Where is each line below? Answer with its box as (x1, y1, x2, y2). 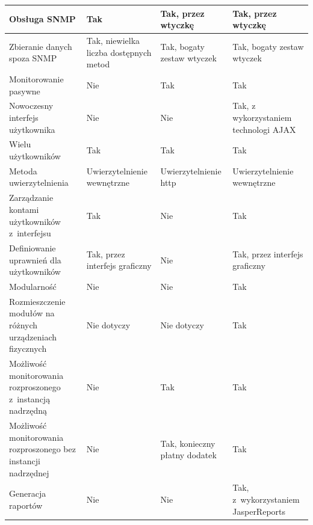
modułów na (9, 307, 55, 319)
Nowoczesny (9, 99, 54, 112)
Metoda (9, 164, 37, 177)
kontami (9, 203, 39, 215)
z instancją (9, 392, 51, 405)
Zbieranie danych (9, 40, 72, 52)
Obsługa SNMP (9, 13, 76, 25)
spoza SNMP (9, 52, 57, 64)
